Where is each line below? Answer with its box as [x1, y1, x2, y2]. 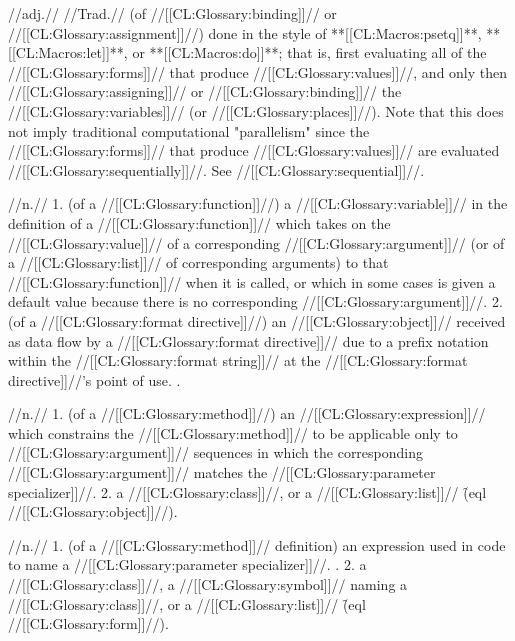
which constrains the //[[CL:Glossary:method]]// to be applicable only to [8, 422, 458, 443]
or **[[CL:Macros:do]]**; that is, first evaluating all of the [132, 42, 487, 63]
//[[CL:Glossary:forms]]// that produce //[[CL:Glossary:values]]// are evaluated [8, 140, 500, 161]
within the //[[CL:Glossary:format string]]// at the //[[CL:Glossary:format [8, 350, 468, 371]
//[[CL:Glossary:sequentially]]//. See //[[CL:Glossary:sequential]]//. [8, 159, 425, 180]
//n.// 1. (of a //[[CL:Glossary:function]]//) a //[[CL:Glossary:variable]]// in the [8, 193, 508, 214]
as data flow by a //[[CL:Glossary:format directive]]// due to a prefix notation [8, 330, 489, 351]
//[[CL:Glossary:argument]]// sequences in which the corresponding [8, 442, 424, 463]
